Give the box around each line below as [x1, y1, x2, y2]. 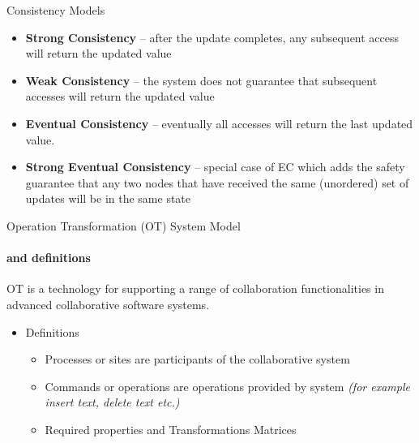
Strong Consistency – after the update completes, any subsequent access [25, 28, 400, 45]
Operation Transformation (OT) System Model [6, 217, 241, 234]
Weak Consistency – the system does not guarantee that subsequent [25, 71, 378, 88]
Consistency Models [6, 2, 105, 18]
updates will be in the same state [25, 190, 191, 207]
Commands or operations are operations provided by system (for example [45, 377, 410, 394]
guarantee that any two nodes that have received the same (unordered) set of [25, 174, 409, 191]
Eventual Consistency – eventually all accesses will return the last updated [25, 114, 413, 131]
